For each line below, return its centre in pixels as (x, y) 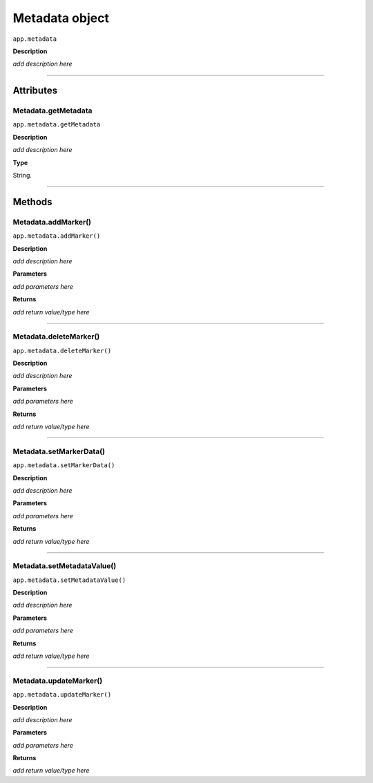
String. (22, 176)
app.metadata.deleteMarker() (62, 350)
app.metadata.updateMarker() (62, 695)
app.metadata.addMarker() (57, 236)
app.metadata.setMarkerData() (64, 465)
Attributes (35, 91)
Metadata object (61, 18)
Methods (32, 201)
